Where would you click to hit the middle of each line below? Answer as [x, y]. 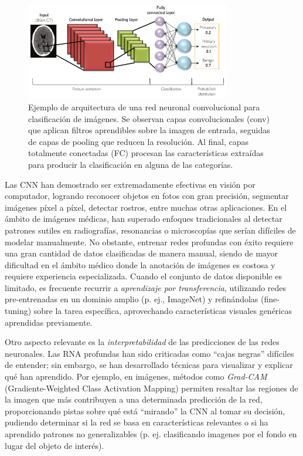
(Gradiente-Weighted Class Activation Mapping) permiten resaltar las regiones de [151, 388]
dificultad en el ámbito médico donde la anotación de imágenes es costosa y [140, 264]
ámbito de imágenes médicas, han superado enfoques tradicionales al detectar [144, 219]
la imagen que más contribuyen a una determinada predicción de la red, [134, 399]
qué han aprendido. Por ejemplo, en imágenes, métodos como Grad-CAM [136, 376]
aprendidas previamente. [49, 322]
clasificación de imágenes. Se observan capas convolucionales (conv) [149, 118]
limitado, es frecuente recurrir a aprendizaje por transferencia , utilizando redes [146, 287]
